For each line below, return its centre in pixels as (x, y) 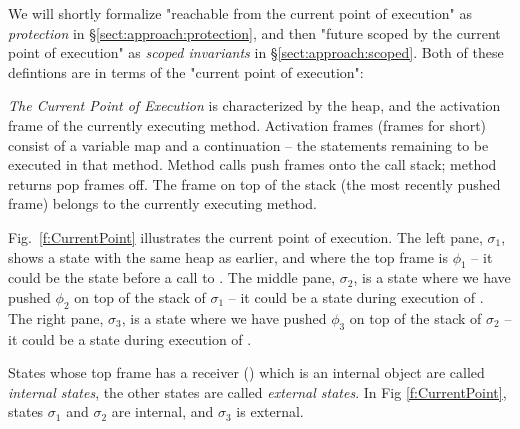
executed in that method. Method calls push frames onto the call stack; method (252, 164)
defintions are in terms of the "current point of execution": (186, 71)
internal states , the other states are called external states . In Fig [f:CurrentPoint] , (257, 391)
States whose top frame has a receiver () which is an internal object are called (246, 372)
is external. (270, 411)
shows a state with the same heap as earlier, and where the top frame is (228, 256)
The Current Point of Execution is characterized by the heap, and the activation (254, 105)
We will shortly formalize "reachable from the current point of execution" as (240, 13)
